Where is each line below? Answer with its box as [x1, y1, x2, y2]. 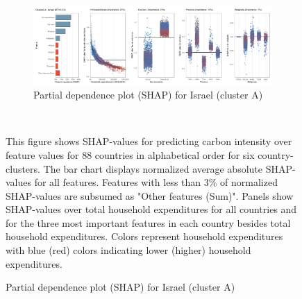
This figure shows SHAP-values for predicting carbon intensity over [6, 134, 292, 148]
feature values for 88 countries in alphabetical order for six [6, 147, 255, 162]
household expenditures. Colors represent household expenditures [6, 229, 283, 244]
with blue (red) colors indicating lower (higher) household [6, 243, 251, 257]
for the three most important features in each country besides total [6, 215, 291, 230]
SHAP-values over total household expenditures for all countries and [6, 202, 297, 216]
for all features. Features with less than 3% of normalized [34, 175, 278, 189]
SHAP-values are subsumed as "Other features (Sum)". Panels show [6, 188, 294, 203]
